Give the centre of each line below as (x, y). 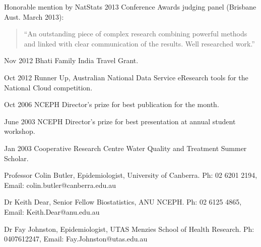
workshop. (20, 131)
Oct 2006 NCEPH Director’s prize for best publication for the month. (112, 104)
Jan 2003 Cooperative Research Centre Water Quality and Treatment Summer (125, 148)
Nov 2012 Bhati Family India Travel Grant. (71, 60)
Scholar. (16, 158)
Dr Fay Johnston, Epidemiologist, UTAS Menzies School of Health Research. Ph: (129, 229)
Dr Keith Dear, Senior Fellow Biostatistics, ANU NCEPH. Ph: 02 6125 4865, (123, 202)
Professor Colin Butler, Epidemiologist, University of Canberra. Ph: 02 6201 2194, (131, 175)
